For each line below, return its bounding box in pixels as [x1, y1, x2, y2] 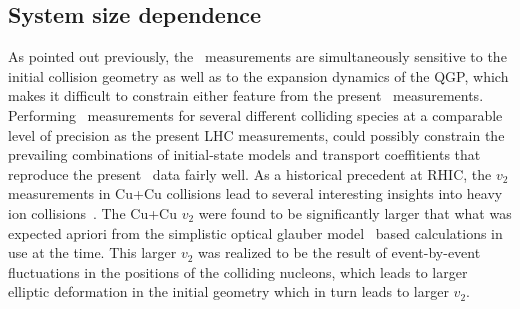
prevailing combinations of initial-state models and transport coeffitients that [8, 144, 481, 165]
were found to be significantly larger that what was [198, 202, 512, 223]
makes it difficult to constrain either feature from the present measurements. [8, 85, 484, 106]
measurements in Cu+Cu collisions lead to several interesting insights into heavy [8, 183, 503, 204]
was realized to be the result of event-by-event [198, 242, 481, 263]
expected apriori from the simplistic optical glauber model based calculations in [8, 222, 503, 243]
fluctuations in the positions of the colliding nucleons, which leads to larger [8, 261, 468, 282]
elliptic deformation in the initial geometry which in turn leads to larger [8, 281, 449, 302]
